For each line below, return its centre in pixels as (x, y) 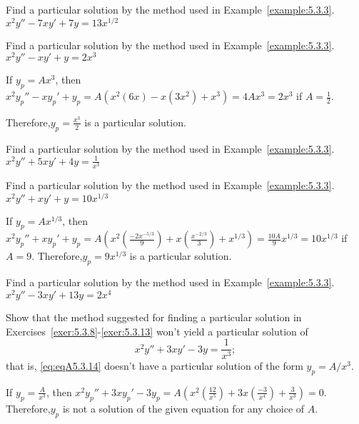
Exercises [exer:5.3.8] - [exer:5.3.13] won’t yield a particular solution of (157, 331)
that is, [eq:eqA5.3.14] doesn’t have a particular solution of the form (155, 366)
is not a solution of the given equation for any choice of (183, 408)
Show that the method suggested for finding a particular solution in (154, 317)
